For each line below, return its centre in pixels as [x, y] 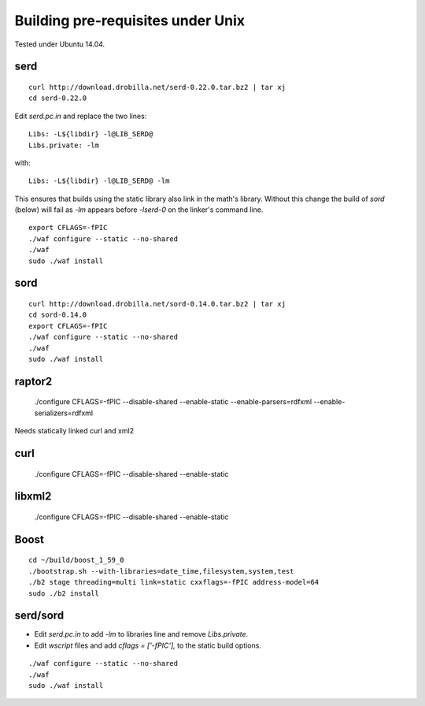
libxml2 [33, 496]
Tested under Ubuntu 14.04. [60, 44]
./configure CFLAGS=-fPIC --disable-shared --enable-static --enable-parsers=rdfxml [173, 402]
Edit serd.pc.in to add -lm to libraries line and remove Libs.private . [141, 634]
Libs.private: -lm [64, 145]
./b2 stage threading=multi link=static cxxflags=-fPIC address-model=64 [174, 582]
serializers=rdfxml [64, 413]
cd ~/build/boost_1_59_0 [76, 560]
